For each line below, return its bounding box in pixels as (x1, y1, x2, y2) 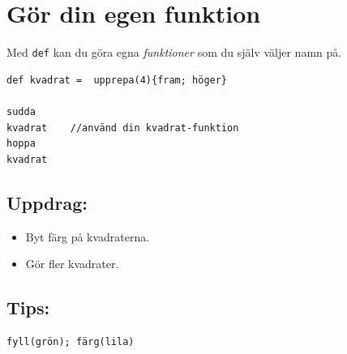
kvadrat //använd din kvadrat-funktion (6, 122, 239, 134)
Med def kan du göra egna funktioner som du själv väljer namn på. (6, 44, 342, 61)
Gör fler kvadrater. (25, 255, 119, 272)
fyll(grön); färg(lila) (6, 335, 135, 348)
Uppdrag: (6, 190, 88, 215)
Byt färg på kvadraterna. (25, 228, 150, 245)
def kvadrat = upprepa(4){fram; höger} (6, 74, 228, 86)
